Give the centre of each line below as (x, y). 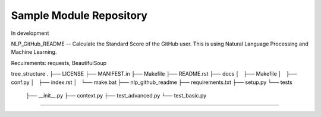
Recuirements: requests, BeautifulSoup (59, 63)
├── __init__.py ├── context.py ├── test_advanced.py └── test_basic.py (116, 95)
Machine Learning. (34, 52)
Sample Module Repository (79, 15)
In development (30, 33)
